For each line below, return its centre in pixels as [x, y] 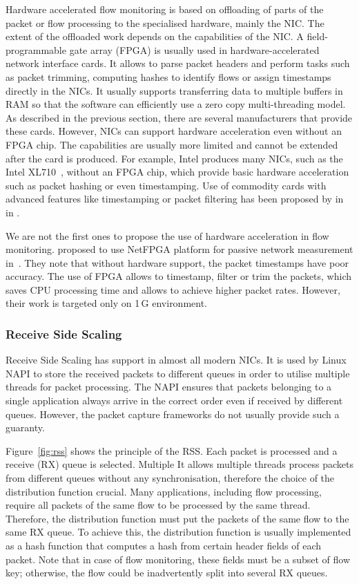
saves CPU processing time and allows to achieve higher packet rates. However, [173, 289]
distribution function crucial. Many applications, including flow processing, [164, 491]
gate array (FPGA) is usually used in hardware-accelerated [194, 49]
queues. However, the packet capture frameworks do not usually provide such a [173, 414]
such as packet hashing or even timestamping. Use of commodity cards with [166, 185]
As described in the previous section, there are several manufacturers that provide [179, 117]
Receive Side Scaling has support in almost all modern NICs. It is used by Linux [176, 360]
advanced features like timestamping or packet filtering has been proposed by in [175, 199]
